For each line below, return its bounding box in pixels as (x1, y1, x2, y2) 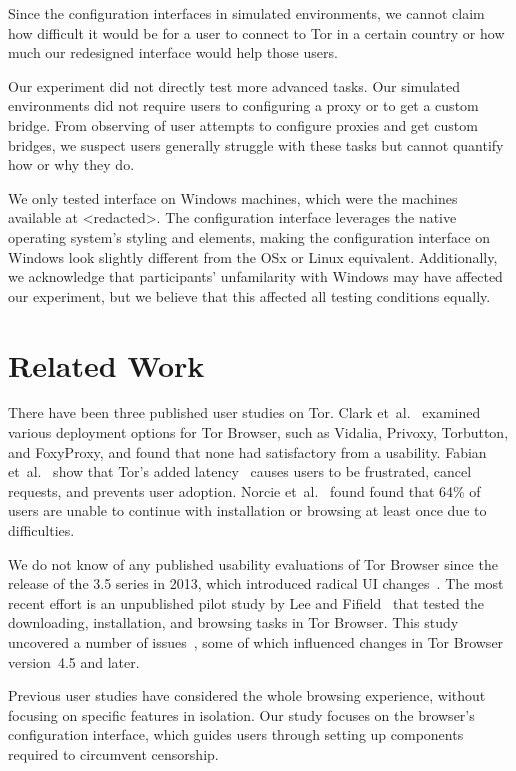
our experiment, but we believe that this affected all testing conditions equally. (8, 285, 491, 306)
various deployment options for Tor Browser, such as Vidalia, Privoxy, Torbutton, (8, 422, 509, 443)
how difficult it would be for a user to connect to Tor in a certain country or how (8, 22, 505, 43)
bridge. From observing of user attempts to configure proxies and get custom (8, 114, 478, 135)
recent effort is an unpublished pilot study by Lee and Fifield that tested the (8, 592, 485, 613)
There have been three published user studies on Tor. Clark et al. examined (8, 402, 481, 423)
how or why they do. (8, 154, 135, 175)
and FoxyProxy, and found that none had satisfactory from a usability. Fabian (8, 441, 487, 462)
